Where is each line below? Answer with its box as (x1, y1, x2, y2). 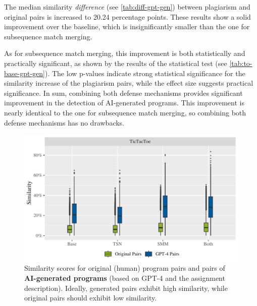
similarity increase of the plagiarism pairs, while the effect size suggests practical (4, 78, 253, 88)
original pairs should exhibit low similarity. (24, 292, 157, 303)
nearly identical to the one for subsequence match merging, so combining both (4, 107, 246, 117)
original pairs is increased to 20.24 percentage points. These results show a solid (4, 11, 251, 22)
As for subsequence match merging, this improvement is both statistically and (4, 48, 245, 58)
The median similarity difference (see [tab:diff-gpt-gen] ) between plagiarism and (4, 2, 250, 12)
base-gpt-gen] (4, 68, 45, 78)
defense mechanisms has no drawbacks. (4, 117, 124, 128)
